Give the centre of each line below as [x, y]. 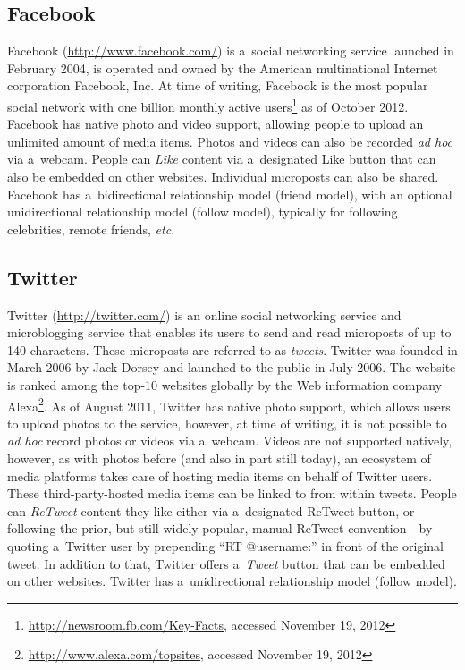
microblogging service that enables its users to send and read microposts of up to [229, 332]
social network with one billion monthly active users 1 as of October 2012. [208, 105]
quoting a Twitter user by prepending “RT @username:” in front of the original [225, 545]
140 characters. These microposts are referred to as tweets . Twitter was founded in [232, 349]
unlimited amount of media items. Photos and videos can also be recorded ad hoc [230, 141]
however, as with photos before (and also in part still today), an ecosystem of [219, 458]
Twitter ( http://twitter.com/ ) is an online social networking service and [204, 314]
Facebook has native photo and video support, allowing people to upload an [216, 124]
